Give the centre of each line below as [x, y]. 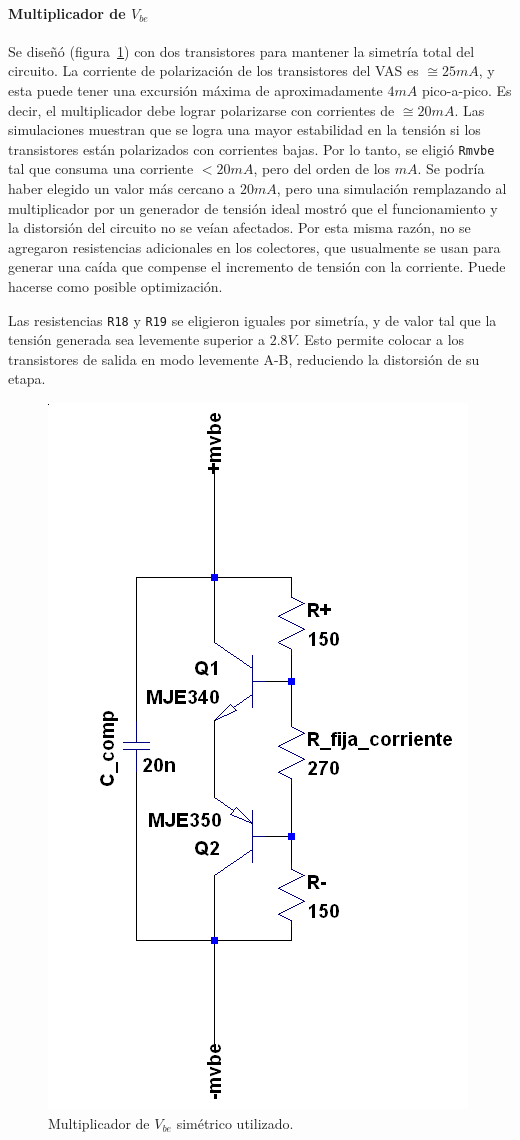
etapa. [27, 378]
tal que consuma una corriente [101, 168]
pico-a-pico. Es [466, 89]
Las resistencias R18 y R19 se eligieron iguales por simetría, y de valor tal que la [252, 319]
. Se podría [451, 168]
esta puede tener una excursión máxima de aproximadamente [195, 89]
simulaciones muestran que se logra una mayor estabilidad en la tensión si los [244, 129]
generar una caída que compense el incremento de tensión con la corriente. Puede [257, 266]
